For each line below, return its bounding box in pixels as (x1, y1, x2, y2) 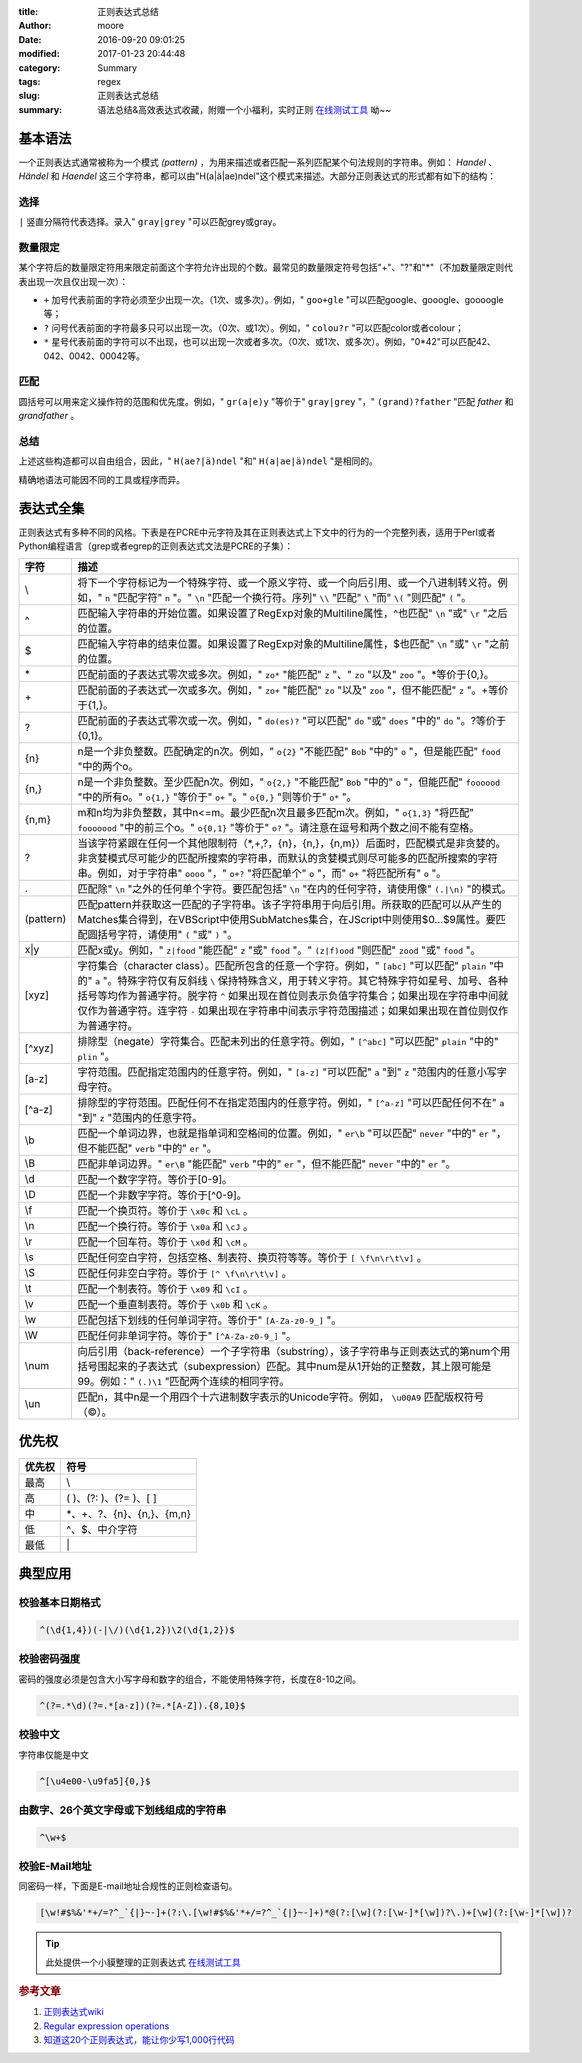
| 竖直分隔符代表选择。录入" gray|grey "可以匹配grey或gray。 (18, 216, 282, 228)
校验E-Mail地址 (18, 1860, 92, 1874)
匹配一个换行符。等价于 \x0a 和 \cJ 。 (77, 1220, 254, 1234)
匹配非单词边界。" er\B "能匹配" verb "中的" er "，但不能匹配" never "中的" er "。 (77, 1157, 456, 1171)
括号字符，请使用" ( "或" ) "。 (97, 928, 238, 942)
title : (18, 6, 39, 17)
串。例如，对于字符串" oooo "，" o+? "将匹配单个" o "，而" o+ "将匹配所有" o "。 (77, 866, 447, 880)
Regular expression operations (43, 2020, 170, 2032)
